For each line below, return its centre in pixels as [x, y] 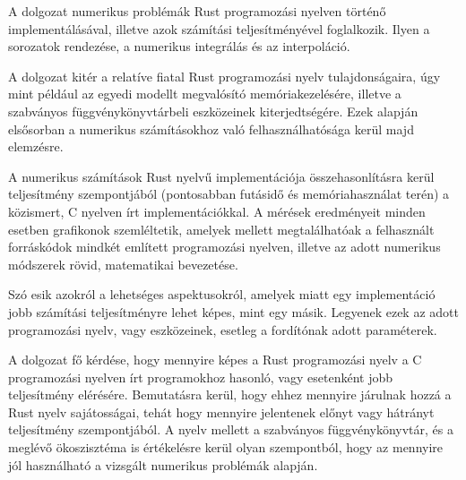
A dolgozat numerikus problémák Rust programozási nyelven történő [197, 11]
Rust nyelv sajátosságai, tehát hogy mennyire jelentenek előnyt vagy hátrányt [221, 411]
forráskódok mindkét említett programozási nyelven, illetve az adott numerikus [224, 247]
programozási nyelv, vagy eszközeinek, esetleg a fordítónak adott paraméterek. [223, 329]
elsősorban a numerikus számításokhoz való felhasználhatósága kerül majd [211, 129]
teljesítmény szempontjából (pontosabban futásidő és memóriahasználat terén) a [229, 194]
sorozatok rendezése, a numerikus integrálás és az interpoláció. [179, 46]
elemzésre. [36, 146]
